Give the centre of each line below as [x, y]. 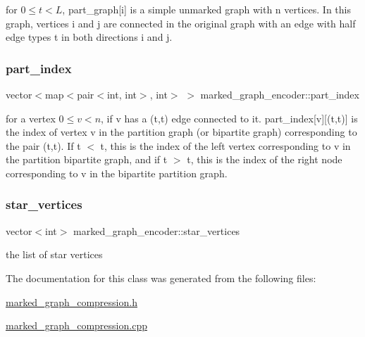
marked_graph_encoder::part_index [280, 94]
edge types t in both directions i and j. [89, 37]
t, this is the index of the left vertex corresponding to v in [225, 145]
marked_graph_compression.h [72, 301]
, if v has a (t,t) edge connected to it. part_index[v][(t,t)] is [229, 118]
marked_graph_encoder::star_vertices [157, 230]
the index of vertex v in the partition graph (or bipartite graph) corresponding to [181, 132]
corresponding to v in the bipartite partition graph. [117, 173]
